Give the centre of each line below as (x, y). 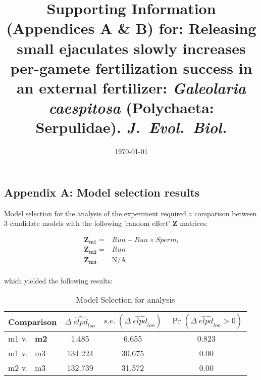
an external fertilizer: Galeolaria (131, 87)
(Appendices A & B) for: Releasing (131, 28)
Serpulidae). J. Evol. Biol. (131, 127)
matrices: (194, 223)
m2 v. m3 (27, 368)
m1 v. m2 (28, 339)
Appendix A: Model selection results (102, 192)
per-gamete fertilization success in (131, 67)
